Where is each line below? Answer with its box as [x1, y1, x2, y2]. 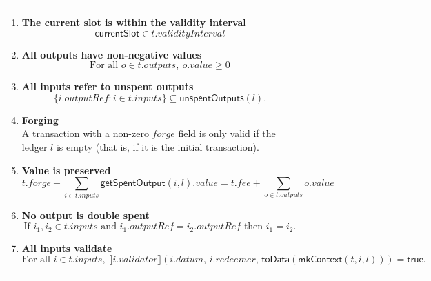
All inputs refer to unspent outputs [21, 79, 194, 94]
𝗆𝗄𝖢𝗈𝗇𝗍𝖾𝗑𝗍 [298, 255, 343, 265]
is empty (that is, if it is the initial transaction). [56, 139, 259, 154]
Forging [21, 112, 59, 127]
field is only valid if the [178, 126, 276, 140]
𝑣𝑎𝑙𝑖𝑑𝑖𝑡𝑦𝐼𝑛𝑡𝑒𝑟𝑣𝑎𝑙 [157, 28, 225, 39]
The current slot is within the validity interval [21, 15, 246, 29]
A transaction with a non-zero [21, 126, 149, 140]
